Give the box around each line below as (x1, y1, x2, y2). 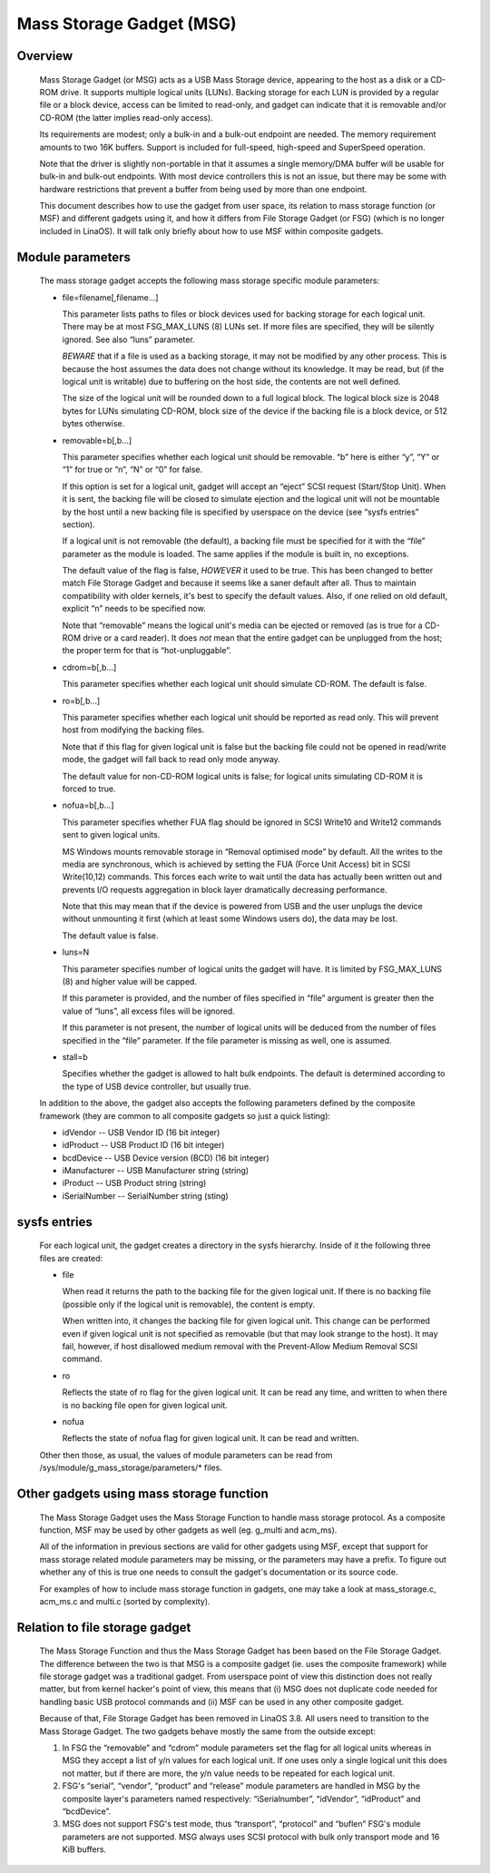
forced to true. (62, 783, 116, 794)
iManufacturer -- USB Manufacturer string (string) (62, 1165, 250, 1176)
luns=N (62, 946, 90, 957)
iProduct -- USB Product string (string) (62, 1178, 207, 1189)
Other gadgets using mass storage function (16, 1486, 269, 1501)
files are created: (39, 1252, 103, 1263)
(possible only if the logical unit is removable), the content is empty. (62, 1299, 316, 1309)
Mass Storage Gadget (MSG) (16, 14, 237, 34)
